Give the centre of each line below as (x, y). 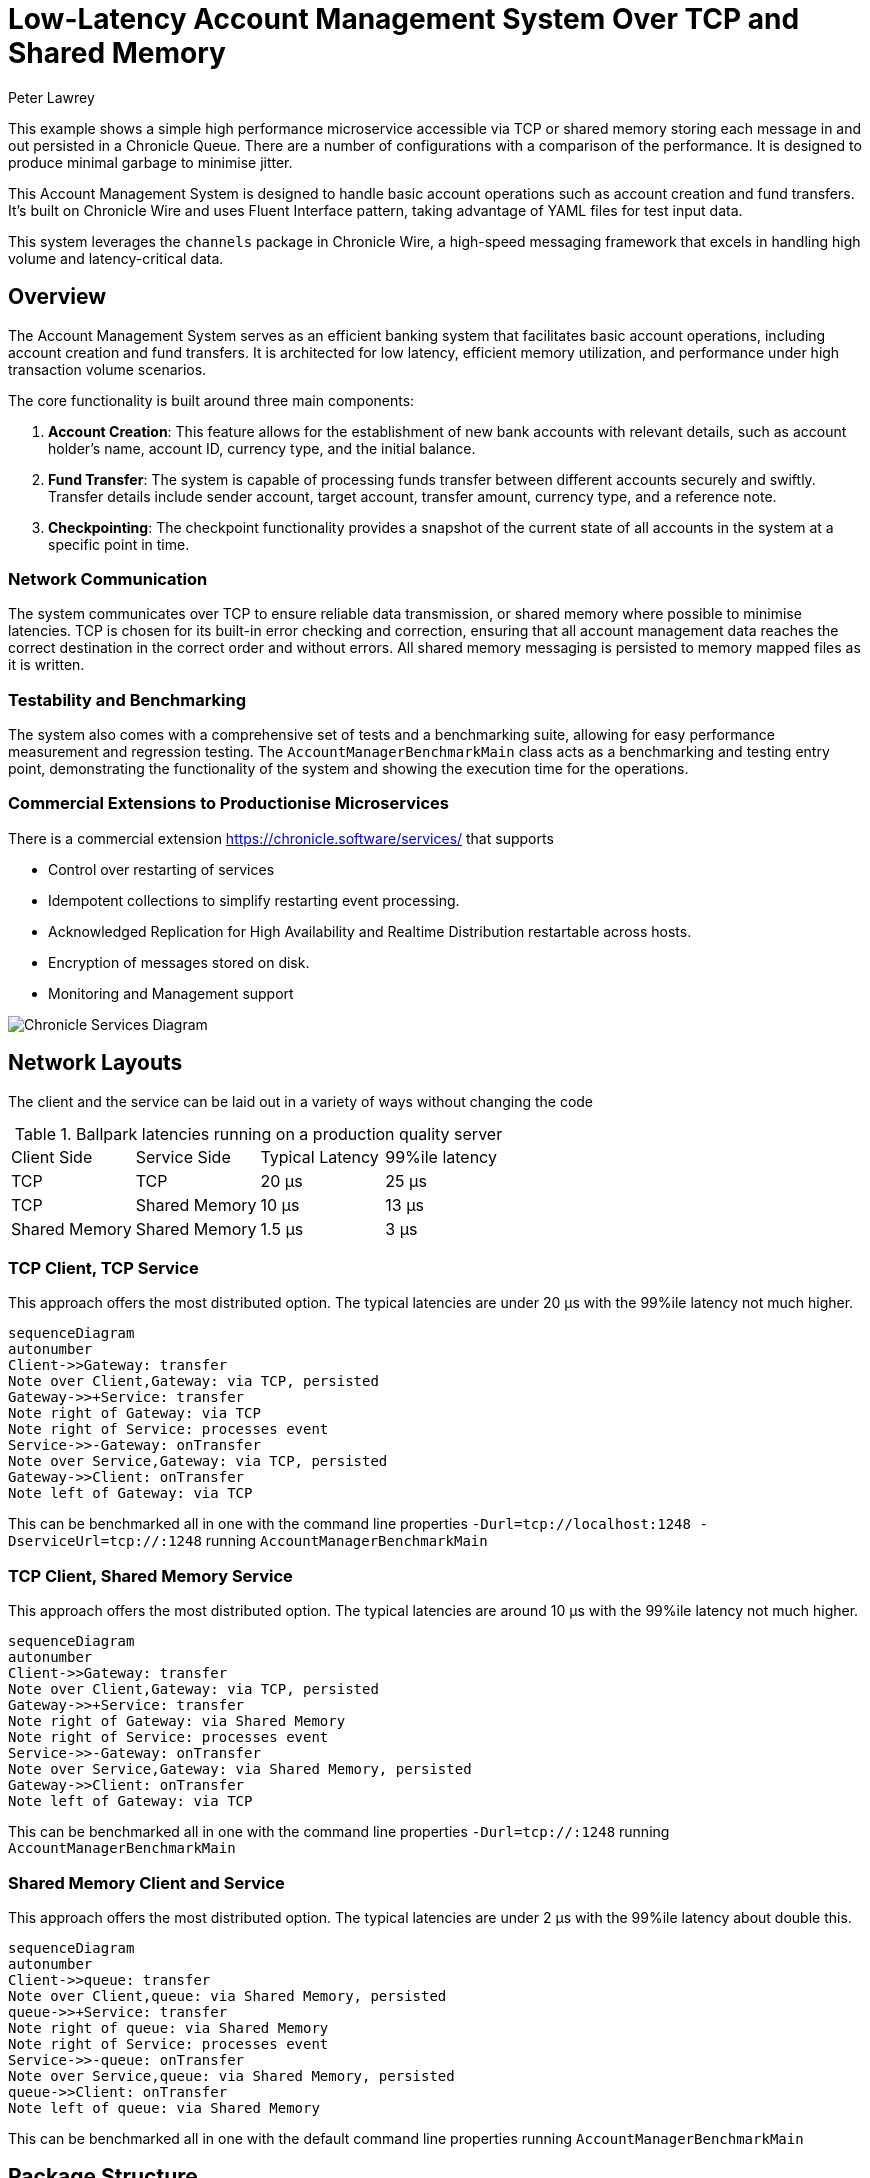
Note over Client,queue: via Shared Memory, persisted (227, 1995)
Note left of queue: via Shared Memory (164, 2107)
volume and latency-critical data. (116, 258)
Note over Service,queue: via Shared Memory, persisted (231, 2075)
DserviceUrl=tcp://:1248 (105, 1541)
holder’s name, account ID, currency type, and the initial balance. (262, 448)
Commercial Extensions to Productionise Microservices (228, 803)
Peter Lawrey (51, 97)
